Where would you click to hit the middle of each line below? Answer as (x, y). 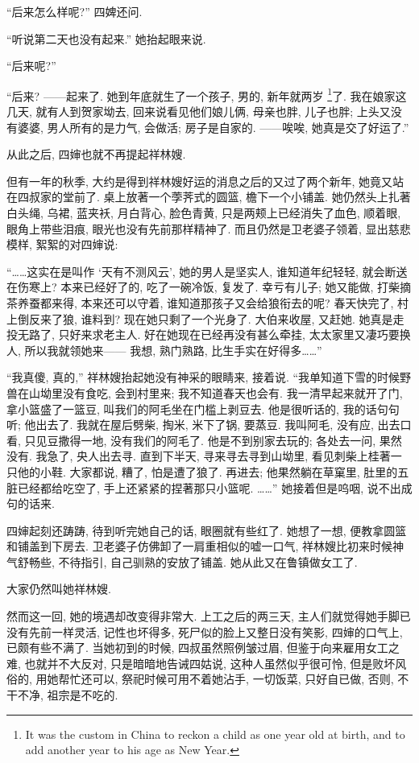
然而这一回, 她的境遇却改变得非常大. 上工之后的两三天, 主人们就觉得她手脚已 (209, 616)
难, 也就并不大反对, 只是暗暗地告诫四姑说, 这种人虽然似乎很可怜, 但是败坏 (201, 663)
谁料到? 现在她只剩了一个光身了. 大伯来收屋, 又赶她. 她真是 (237, 318)
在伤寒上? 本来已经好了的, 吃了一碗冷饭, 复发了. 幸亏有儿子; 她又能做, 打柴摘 (209, 287)
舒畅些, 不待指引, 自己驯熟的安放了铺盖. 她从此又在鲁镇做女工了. (187, 561)
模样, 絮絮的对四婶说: (62, 244)
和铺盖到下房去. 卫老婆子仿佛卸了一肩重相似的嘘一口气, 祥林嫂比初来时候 (200, 546)
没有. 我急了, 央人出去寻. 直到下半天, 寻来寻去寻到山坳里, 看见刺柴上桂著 (199, 456)
